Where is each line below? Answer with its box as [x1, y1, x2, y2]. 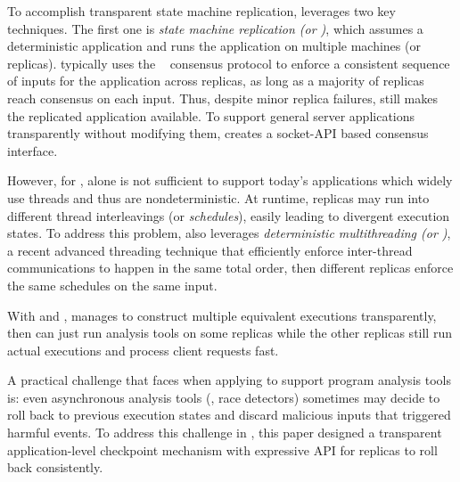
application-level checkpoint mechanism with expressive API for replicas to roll [7, 440, 438, 459]
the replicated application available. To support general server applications [7, 106, 415, 125]
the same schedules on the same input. [7, 275, 218, 294]
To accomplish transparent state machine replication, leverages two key [7, 2, 396, 20]
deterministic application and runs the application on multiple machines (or [7, 37, 421, 55]
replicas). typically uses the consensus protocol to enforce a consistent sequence [7, 53, 450, 72]
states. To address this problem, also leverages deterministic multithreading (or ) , [7, 224, 451, 242]
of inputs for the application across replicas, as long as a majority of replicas [7, 71, 424, 90]
